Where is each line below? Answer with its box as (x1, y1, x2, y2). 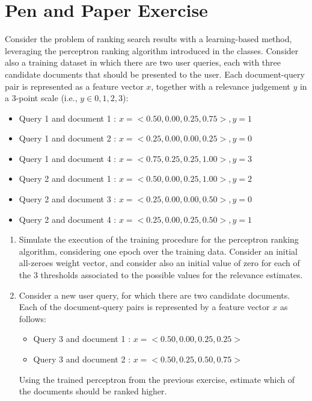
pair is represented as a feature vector (5, 79, 144, 92)
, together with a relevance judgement (151, 79, 290, 92)
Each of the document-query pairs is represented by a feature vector (19, 300, 270, 313)
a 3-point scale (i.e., (5, 92, 78, 104)
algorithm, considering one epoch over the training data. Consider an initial (19, 244, 298, 257)
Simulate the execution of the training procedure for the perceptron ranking (19, 233, 299, 246)
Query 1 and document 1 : (19, 111, 117, 124)
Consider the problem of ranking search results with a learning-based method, (5, 33, 292, 45)
